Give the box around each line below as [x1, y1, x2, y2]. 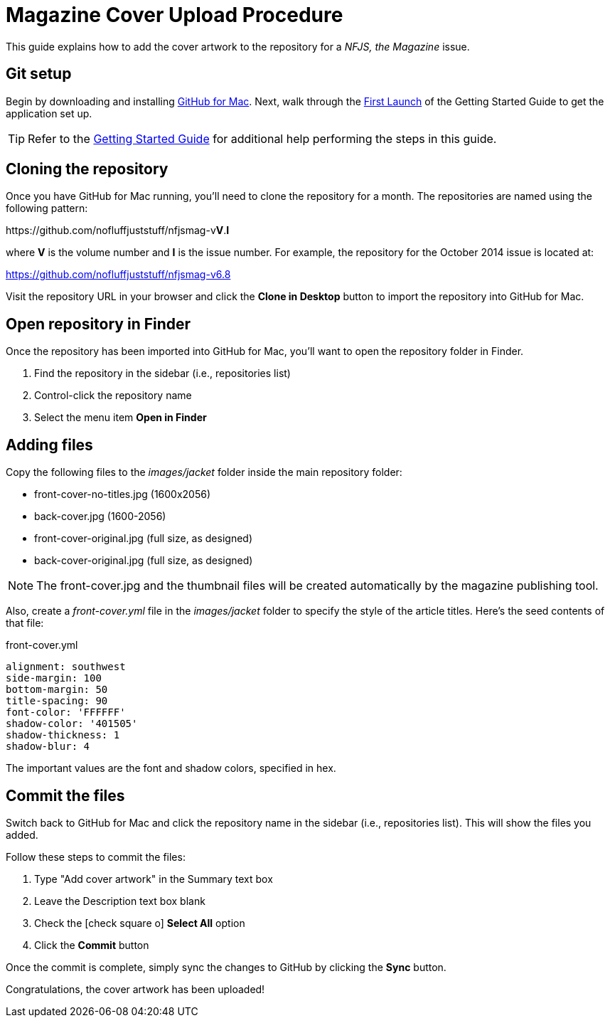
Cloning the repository [6, 160, 168, 179]
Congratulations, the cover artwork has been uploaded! [6, 982, 265, 995]
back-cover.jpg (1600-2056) [34, 510, 166, 523]
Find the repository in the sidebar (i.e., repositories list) [34, 367, 291, 380]
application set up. [6, 107, 92, 120]
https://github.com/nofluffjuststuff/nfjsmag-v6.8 [6, 268, 231, 281]
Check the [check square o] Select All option [34, 916, 245, 929]
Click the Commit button [34, 938, 149, 951]
